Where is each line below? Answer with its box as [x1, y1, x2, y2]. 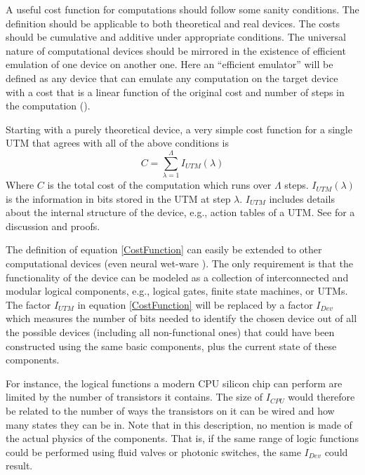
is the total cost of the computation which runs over [47, 178, 272, 192]
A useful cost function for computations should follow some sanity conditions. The [6, 2, 359, 16]
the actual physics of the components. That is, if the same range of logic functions [6, 431, 359, 446]
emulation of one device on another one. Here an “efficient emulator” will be [6, 57, 333, 72]
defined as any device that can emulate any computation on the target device [6, 70, 338, 85]
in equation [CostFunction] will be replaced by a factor [77, 297, 313, 312]
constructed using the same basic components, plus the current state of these [6, 338, 337, 353]
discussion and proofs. [6, 218, 100, 233]
